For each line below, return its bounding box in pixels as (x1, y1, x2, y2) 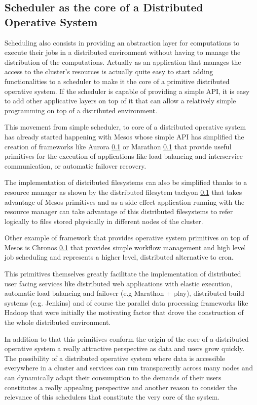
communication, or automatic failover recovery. (4, 160, 147, 171)
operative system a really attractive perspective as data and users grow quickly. (4, 343, 245, 354)
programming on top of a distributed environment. (4, 105, 157, 115)
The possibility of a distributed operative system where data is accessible (4, 353, 225, 363)
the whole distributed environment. (4, 317, 111, 327)
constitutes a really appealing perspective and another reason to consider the (4, 382, 237, 392)
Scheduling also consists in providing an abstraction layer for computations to (4, 37, 240, 47)
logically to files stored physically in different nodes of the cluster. (4, 216, 203, 226)
